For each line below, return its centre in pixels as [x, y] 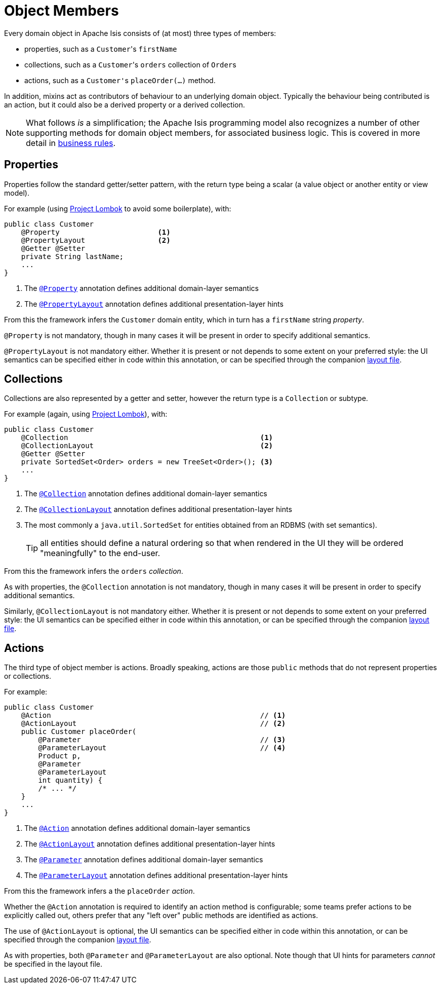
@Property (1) [96, 232]
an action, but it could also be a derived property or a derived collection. [125, 104]
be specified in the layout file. [53, 964]
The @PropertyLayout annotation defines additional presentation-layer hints [154, 304]
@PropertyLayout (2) [96, 240]
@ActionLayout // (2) [153, 724]
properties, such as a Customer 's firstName [101, 49]
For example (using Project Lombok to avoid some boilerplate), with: [118, 208]
